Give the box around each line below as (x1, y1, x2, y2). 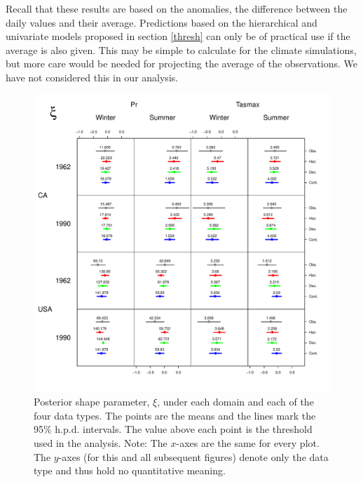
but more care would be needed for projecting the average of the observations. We (6, 56, 358, 71)
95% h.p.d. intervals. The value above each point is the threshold (34, 422, 313, 436)
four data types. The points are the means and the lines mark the (34, 408, 316, 422)
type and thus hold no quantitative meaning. (34, 463, 226, 478)
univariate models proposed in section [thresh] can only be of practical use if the (6, 29, 350, 43)
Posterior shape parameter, (34, 394, 150, 409)
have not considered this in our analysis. (6, 69, 179, 84)
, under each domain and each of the (157, 394, 314, 409)
